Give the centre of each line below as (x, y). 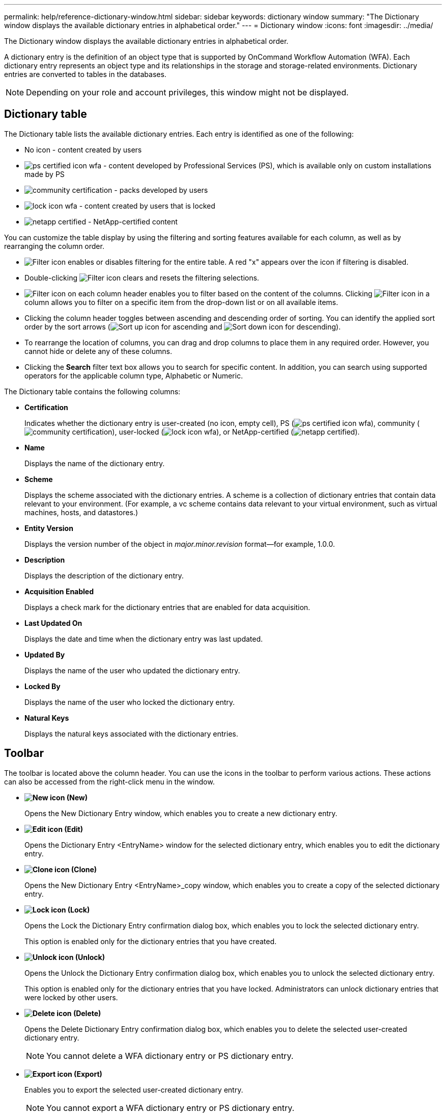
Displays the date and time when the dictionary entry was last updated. (144, 639)
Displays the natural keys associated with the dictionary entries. (131, 733)
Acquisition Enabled (59, 591)
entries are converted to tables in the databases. (85, 74)
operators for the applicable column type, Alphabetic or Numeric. (134, 375)
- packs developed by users (161, 190)
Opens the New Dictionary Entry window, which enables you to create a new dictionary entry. (181, 813)
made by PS (45, 174)
